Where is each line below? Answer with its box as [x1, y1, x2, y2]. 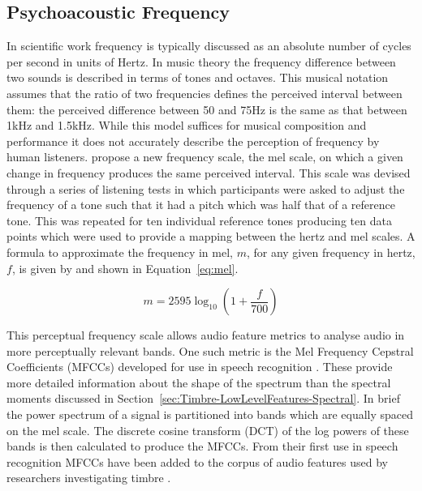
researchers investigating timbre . [6, 469, 171, 486]
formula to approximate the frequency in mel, [6, 243, 233, 260]
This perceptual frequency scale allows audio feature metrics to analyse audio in [6, 327, 405, 344]
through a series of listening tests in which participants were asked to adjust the [6, 180, 405, 197]
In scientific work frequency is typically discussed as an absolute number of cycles [6, 37, 411, 54]
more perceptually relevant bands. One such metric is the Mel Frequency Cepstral [6, 342, 414, 359]
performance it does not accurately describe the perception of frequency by [6, 132, 380, 149]
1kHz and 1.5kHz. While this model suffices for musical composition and [6, 117, 367, 134]
